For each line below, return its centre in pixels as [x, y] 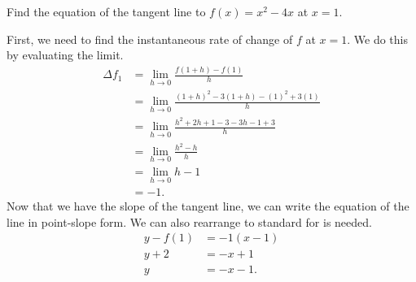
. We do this [378, 39]
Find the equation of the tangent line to [106, 11]
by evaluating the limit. [65, 55]
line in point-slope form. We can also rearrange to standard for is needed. [189, 221]
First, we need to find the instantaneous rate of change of [150, 39]
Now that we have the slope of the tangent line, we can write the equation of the [208, 206]
